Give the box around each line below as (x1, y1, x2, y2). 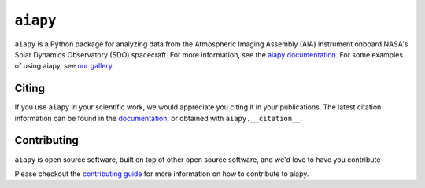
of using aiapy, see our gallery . (14, 61, 114, 71)
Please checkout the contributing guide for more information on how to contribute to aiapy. (14, 169, 309, 179)
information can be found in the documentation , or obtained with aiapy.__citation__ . (14, 113, 303, 123)
